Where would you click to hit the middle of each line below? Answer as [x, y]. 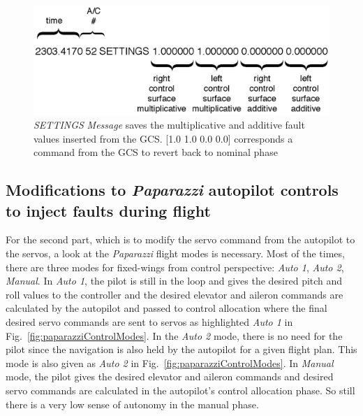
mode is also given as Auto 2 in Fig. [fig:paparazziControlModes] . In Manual [170, 363]
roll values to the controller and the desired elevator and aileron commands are [175, 294]
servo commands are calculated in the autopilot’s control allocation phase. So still [180, 390]
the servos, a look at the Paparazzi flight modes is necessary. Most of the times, [175, 253]
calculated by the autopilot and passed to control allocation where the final [166, 308]
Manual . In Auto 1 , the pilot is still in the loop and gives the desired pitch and [174, 281]
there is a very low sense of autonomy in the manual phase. [132, 404]
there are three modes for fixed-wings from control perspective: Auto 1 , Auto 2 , [175, 267]
